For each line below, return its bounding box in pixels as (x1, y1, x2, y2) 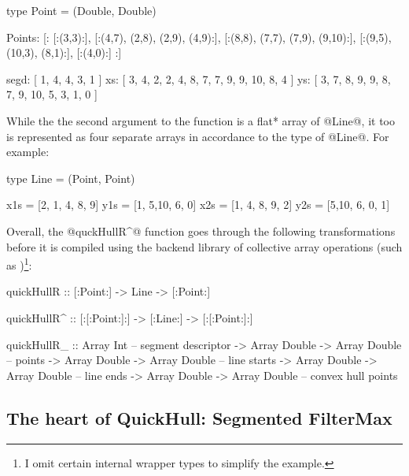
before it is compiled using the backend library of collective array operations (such (6, 238, 403, 255)
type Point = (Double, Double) (6, 2, 157, 18)
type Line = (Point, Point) (6, 169, 135, 186)
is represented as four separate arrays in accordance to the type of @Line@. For (6, 128, 389, 144)
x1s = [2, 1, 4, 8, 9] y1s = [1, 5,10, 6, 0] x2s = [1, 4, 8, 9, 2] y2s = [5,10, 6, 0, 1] (6, 196, 390, 213)
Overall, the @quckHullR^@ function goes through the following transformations (6, 222, 396, 239)
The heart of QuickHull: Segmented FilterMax (6, 405, 392, 430)
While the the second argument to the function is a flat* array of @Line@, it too (6, 112, 395, 128)
